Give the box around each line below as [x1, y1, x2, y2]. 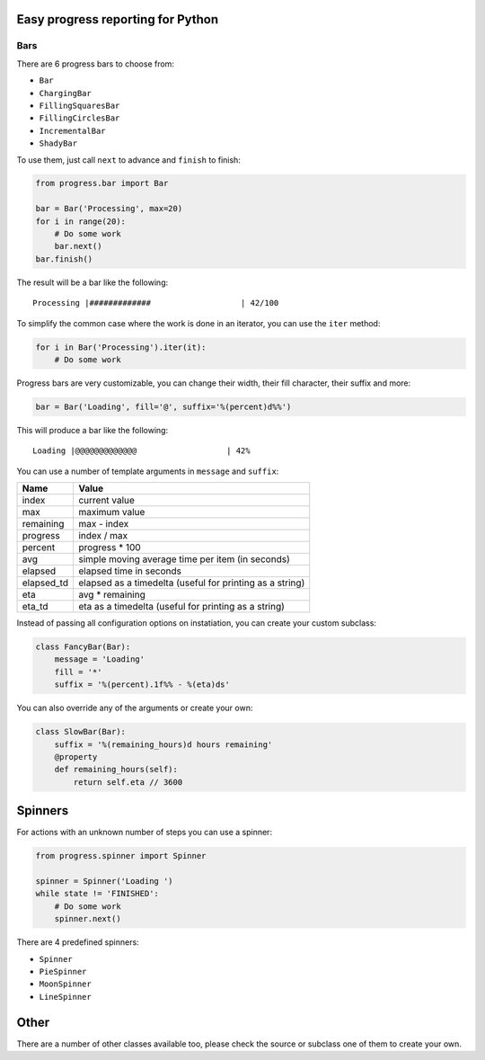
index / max [77, 530, 128, 542]
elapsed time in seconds [77, 565, 181, 577]
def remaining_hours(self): [54, 764, 179, 775]
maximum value [77, 506, 145, 519]
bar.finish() [35, 254, 93, 264]
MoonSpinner [39, 979, 92, 989]
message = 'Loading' [54, 655, 145, 664]
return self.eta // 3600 [73, 777, 183, 787]
